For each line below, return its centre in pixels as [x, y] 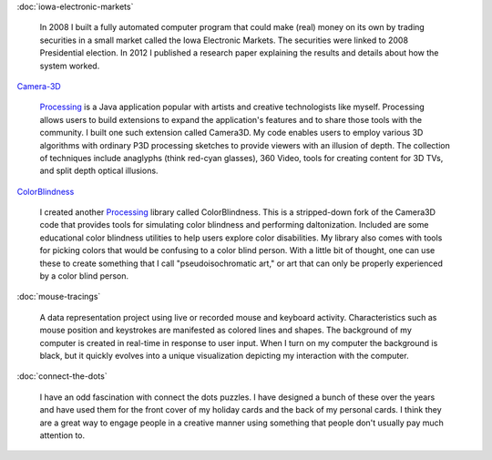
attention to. [62, 435]
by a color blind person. [84, 276]
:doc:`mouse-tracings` [59, 297]
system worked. [70, 66]
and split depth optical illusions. [99, 171]
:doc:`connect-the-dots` [62, 376]
